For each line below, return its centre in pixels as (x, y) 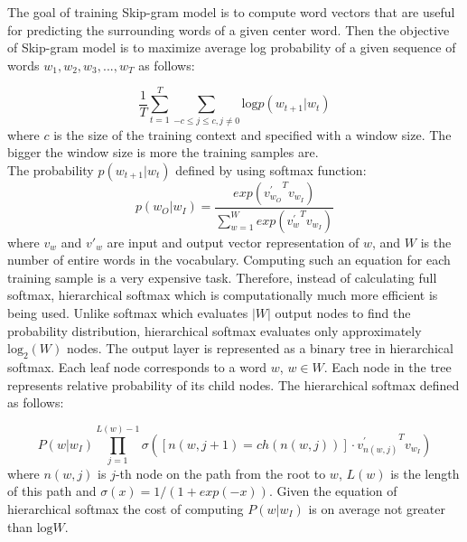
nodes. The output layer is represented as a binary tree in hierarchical (260, 348)
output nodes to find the (343, 312)
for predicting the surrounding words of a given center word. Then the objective (229, 29)
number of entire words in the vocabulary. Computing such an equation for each (229, 260)
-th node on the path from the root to (220, 473)
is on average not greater (377, 509)
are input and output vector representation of (233, 242)
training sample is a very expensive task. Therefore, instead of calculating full (222, 277)
